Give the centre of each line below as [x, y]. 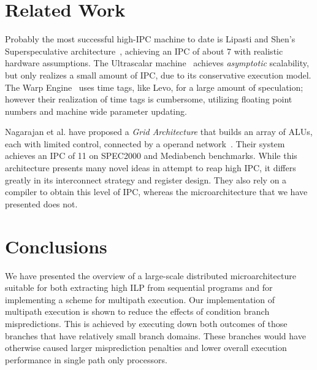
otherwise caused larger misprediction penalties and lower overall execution [146, 348]
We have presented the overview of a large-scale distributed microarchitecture [151, 275]
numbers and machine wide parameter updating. [96, 111]
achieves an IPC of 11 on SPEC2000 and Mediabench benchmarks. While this [151, 156]
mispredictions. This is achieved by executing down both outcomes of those [146, 323]
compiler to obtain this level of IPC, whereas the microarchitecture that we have [156, 192]
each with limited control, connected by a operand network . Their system [145, 143]
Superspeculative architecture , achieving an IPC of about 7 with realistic [144, 51]
